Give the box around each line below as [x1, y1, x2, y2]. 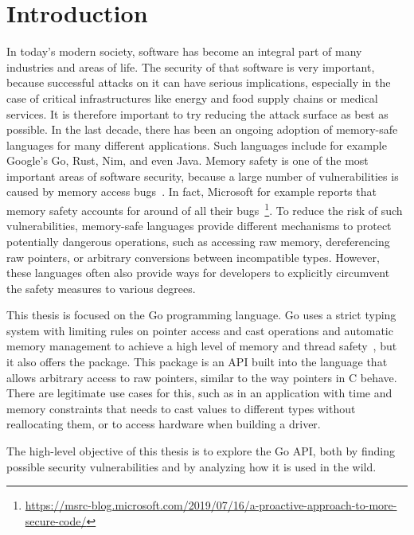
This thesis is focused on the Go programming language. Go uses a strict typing [6, 307, 396, 323]
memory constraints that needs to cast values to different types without [6, 400, 356, 416]
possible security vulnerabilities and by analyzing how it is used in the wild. [6, 458, 377, 474]
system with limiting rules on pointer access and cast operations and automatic [6, 322, 393, 338]
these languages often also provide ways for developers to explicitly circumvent [6, 264, 390, 281]
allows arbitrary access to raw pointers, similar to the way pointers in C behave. [6, 369, 397, 385]
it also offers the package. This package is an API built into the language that [6, 353, 388, 370]
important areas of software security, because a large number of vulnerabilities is [6, 167, 399, 184]
